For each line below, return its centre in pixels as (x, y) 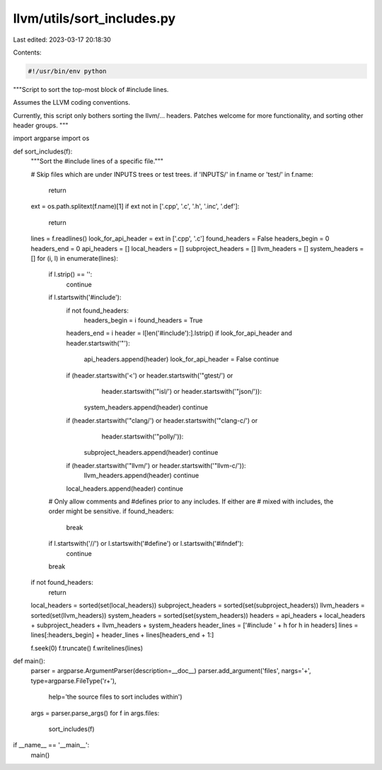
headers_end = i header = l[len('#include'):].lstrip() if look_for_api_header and (179, 333)
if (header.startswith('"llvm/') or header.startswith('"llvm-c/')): (156, 465)
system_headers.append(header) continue (146, 407)
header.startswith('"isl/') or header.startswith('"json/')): (181, 391)
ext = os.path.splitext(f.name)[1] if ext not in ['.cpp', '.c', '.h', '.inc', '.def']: (135, 206)
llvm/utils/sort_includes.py (94, 18)
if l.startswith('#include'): (85, 298)
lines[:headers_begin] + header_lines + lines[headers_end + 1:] (122, 635)
